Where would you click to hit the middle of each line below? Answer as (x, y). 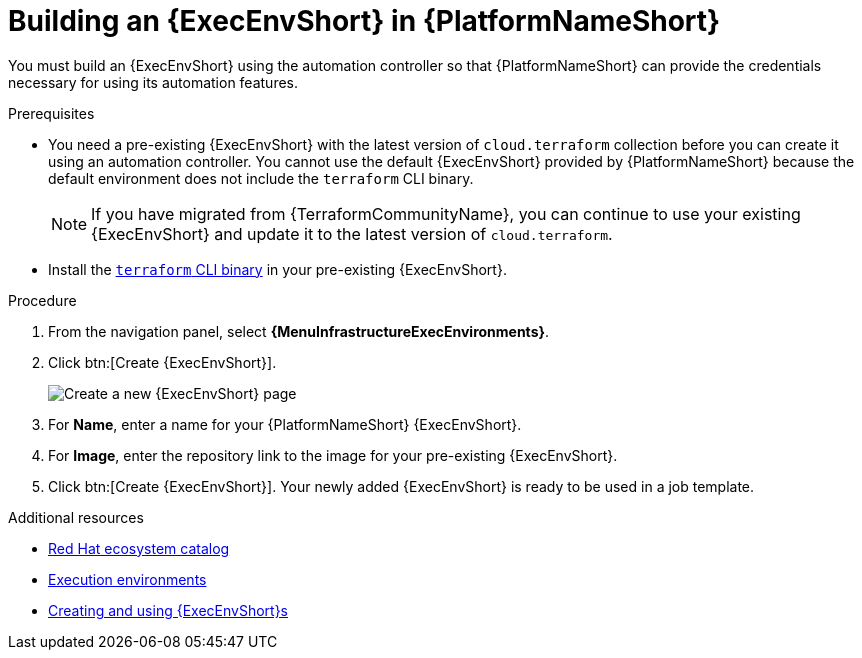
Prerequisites (51, 113)
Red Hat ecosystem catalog (139, 548)
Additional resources (76, 517)
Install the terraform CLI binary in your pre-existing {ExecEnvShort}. (277, 269)
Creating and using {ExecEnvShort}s (168, 610)
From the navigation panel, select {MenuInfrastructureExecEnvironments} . (299, 331)
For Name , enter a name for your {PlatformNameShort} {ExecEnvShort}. (285, 424)
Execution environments (127, 579)
